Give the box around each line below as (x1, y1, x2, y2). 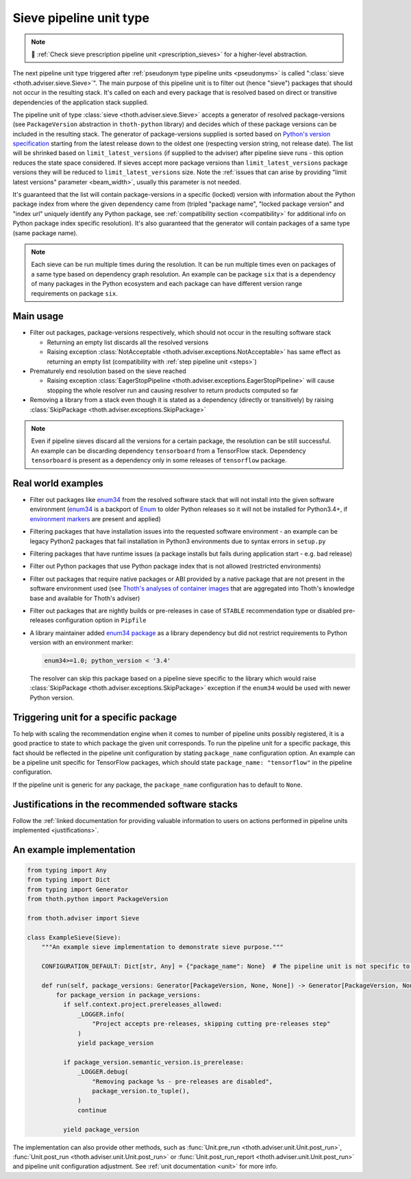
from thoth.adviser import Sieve (27, 914, 140, 922)
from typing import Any (27, 866, 108, 874)
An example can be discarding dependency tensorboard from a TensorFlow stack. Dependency (31, 446, 306, 455)
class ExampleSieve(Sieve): (27, 933, 121, 941)
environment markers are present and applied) (29, 514, 161, 523)
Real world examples (12, 477, 104, 489)
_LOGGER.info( (77, 1010, 125, 1018)
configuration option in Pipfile (55, 616, 147, 624)
